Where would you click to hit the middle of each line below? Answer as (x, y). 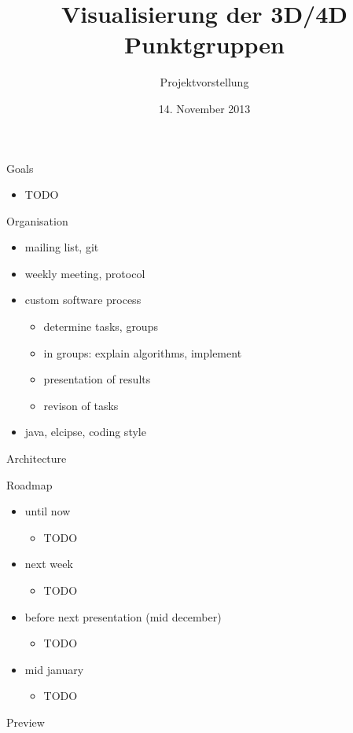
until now (48, 511)
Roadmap (29, 484)
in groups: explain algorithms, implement (143, 352)
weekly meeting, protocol (85, 273)
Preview (26, 722)
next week (49, 564)
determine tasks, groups (101, 326)
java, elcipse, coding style (85, 432)
